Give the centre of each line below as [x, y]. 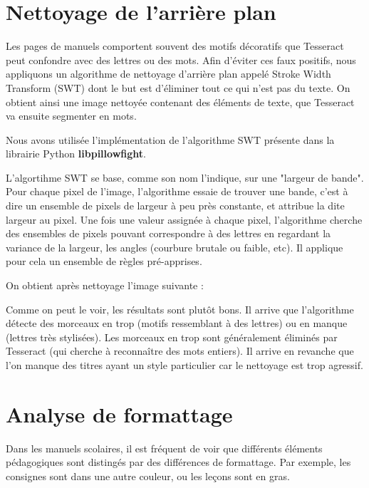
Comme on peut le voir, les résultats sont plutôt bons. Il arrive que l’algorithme [180, 309]
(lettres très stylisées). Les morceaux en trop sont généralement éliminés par [172, 337]
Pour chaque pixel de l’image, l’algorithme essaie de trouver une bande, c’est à [177, 191]
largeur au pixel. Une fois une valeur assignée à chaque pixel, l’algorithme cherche [184, 219]
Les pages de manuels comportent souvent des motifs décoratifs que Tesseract [175, 46]
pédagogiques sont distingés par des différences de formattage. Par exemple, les [178, 462]
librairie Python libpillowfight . [76, 154]
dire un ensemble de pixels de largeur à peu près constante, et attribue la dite [175, 206]
